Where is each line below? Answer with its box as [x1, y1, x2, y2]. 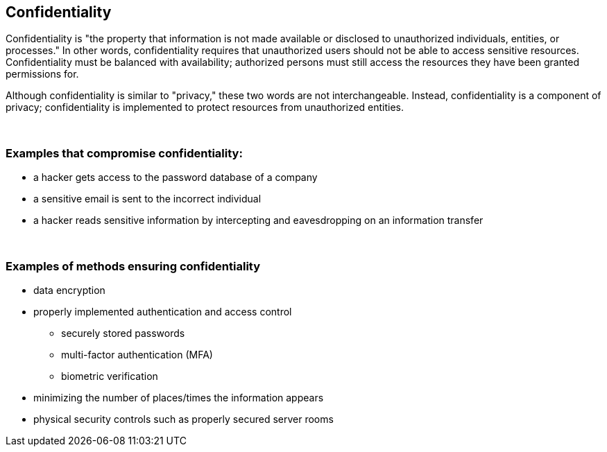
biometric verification [61, 370, 158, 382]
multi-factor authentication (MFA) [61, 348, 213, 360]
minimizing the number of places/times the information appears [33, 391, 324, 403]
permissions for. [6, 68, 79, 80]
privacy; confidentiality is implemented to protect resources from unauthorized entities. [6, 101, 404, 114]
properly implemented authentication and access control [33, 305, 292, 318]
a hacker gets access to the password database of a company [33, 171, 318, 184]
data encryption [33, 284, 105, 296]
